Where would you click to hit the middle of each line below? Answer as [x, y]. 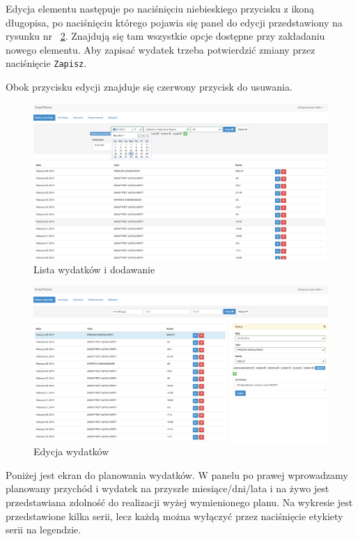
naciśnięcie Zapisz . [46, 63]
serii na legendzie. [44, 529]
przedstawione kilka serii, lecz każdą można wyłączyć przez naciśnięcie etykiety [174, 516]
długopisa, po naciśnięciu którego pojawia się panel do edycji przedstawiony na [174, 22]
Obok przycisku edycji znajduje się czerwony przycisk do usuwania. [149, 87]
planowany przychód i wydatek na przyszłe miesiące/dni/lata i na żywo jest [168, 488]
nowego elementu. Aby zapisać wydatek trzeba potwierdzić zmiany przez [161, 49]
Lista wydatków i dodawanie [94, 269]
